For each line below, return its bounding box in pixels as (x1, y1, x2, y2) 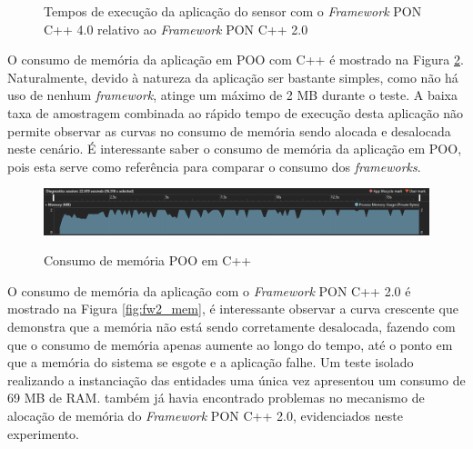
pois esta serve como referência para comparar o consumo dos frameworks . (7, 156, 421, 175)
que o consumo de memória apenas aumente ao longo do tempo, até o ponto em (7, 334, 453, 354)
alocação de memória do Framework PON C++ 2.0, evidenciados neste (7, 406, 403, 425)
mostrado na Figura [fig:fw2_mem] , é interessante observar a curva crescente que (7, 299, 458, 318)
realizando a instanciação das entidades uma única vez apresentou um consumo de (7, 370, 466, 389)
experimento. (7, 424, 79, 443)
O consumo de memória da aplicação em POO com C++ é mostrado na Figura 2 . (7, 50, 464, 69)
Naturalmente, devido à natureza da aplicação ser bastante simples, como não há (7, 67, 458, 86)
